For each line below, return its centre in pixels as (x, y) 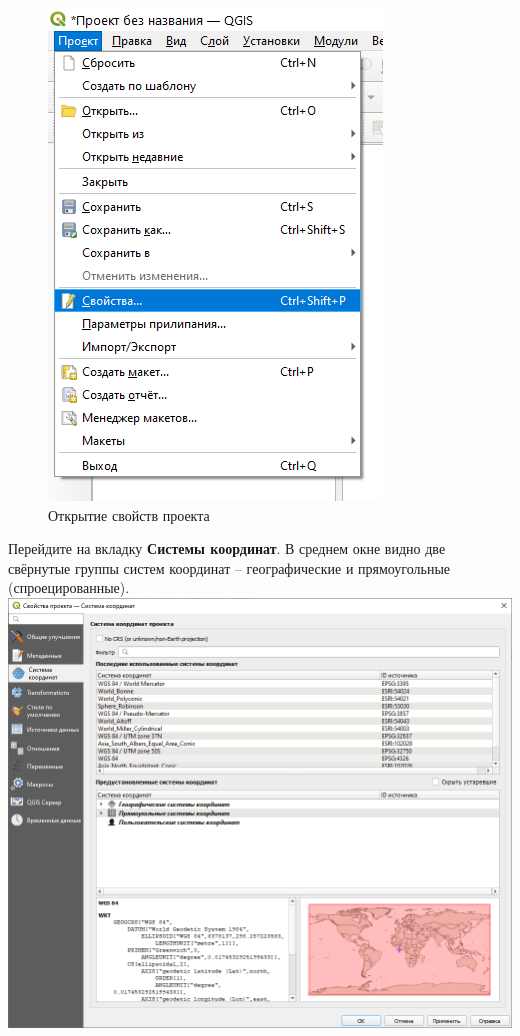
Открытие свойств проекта (129, 514)
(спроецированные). (69, 587)
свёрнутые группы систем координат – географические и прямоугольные (229, 567)
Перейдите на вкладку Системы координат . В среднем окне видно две (227, 548)
